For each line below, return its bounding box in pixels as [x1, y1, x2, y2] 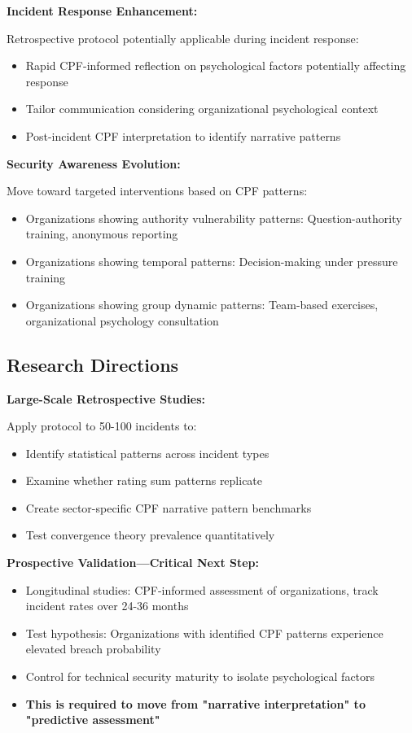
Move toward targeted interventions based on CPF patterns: [7, 182, 308, 199]
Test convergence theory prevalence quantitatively [25, 526, 275, 543]
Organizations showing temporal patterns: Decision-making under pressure [25, 252, 398, 269]
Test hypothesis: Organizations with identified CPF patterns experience [25, 624, 384, 641]
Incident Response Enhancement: [7, 2, 198, 19]
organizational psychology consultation [25, 312, 219, 329]
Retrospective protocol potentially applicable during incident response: [7, 29, 359, 46]
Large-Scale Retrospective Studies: [7, 390, 206, 407]
